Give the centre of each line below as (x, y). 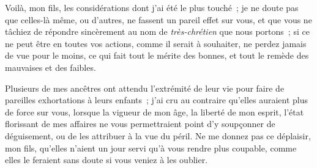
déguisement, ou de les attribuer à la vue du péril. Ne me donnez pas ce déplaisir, (158, 135)
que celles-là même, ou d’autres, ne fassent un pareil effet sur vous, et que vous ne (158, 19)
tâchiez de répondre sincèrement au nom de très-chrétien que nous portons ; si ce (157, 31)
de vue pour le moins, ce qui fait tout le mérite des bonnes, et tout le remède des (157, 55)
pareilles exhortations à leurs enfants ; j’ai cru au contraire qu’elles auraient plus (157, 100)
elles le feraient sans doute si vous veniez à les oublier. (106, 160)
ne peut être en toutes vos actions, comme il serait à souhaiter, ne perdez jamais (156, 43)
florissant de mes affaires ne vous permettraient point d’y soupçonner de (140, 124)
